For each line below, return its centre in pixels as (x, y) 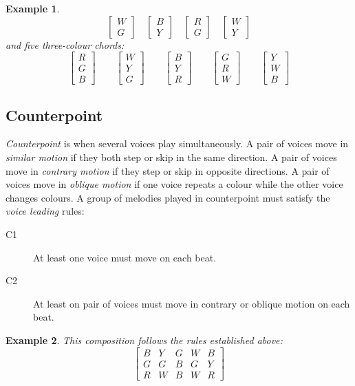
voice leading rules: (45, 211)
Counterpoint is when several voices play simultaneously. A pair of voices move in (177, 143)
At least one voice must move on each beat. (125, 257)
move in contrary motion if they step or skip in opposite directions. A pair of (168, 170)
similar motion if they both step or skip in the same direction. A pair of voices (171, 157)
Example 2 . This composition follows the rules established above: (144, 340)
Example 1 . (33, 8)
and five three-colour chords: (65, 44)
